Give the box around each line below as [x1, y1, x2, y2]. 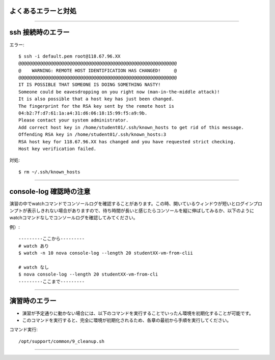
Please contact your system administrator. [18, 117, 129, 123]
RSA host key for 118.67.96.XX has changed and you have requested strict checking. [18, 139, 236, 144]
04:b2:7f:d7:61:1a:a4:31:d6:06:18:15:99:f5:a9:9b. [18, 110, 148, 116]
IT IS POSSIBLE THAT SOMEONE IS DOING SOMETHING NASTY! [18, 82, 161, 87]
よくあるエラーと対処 [9, 7, 76, 15]
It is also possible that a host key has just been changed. [18, 96, 174, 102]
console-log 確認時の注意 [9, 187, 91, 196]
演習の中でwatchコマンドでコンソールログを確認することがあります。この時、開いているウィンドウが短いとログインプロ [9, 200, 262, 206]
